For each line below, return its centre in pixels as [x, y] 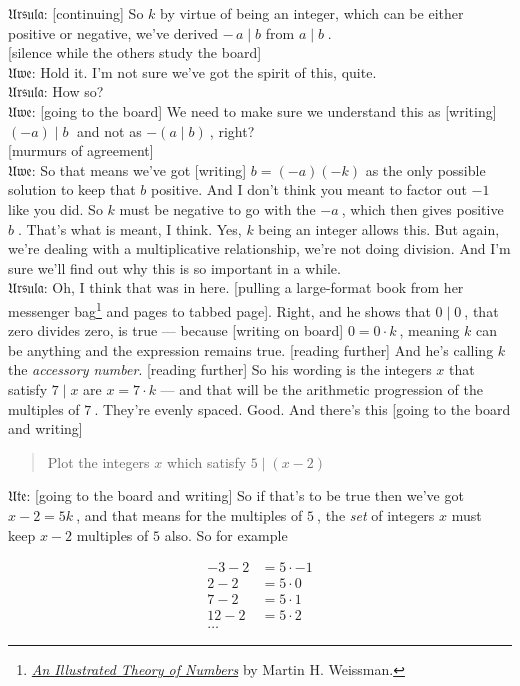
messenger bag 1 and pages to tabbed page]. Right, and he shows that [219, 309]
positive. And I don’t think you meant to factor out [308, 189]
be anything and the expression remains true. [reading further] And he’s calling [251, 349]
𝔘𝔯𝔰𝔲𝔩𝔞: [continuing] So [76, 13]
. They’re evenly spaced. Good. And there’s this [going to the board [302, 408]
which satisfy [206, 461]
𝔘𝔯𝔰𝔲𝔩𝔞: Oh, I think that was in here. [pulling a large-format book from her [236, 287]
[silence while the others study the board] [135, 52]
